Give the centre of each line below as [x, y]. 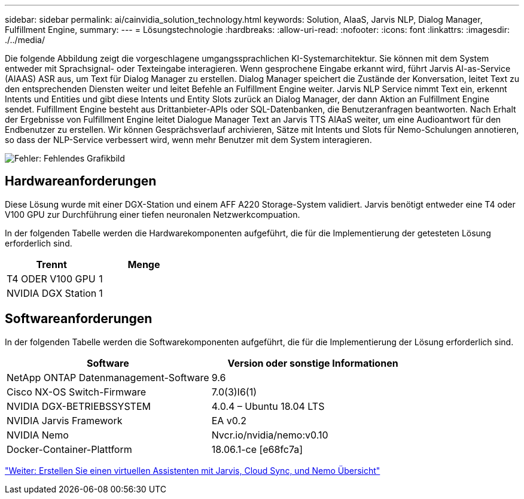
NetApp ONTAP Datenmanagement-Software [108, 377]
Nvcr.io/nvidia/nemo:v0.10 [270, 435]
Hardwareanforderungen [81, 181]
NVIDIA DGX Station [52, 293]
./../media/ [25, 40]
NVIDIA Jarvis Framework [65, 420]
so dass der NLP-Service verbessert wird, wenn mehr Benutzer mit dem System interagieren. [188, 140]
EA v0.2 [229, 420]
